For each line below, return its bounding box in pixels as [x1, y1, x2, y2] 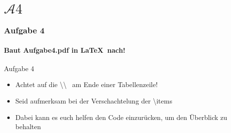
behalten [15, 121, 41, 132]
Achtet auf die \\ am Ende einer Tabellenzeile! [15, 79, 158, 89]
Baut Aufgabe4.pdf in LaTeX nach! [4, 44, 126, 55]
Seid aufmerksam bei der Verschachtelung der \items [15, 96, 172, 106]
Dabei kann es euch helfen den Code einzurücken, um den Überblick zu [15, 112, 228, 122]
